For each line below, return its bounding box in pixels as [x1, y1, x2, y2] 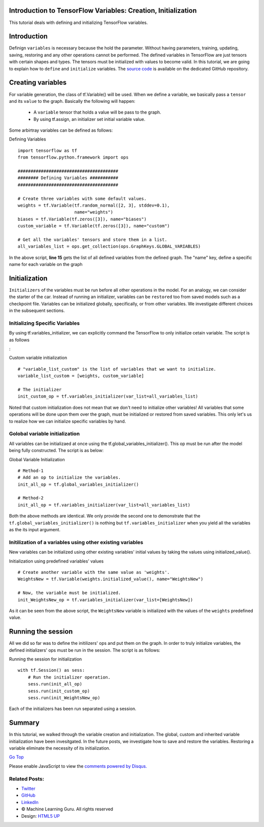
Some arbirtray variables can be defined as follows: [9, 127, 113, 133]
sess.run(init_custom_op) [27, 688, 90, 694]
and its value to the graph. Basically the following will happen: [9, 98, 135, 104]
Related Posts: [9, 775, 44, 782]
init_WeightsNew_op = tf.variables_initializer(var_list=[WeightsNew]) [18, 597, 193, 602]
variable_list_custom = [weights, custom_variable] [18, 373, 144, 379]
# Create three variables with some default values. [18, 196, 147, 201]
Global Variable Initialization [9, 456, 65, 462]
